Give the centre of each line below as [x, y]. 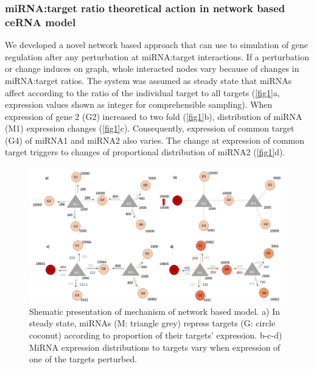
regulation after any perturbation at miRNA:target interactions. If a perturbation [157, 56]
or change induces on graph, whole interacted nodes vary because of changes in [152, 69]
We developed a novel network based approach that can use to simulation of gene [157, 45]
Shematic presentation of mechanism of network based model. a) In [155, 311]
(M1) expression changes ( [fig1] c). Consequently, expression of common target [150, 128]
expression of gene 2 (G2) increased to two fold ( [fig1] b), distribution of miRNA [154, 116]
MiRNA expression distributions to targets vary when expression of [155, 347]
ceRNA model [40, 22]
